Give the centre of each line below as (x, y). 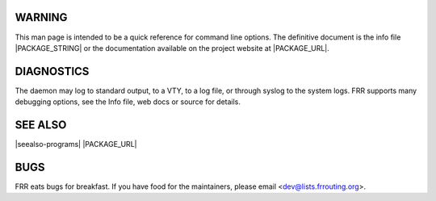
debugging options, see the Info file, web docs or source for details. (128, 102)
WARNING (41, 17)
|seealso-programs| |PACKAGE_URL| (76, 144)
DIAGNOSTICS (52, 71)
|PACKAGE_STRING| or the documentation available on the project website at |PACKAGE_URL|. (172, 48)
